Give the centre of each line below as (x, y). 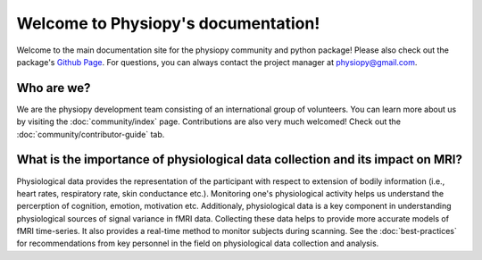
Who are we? (54, 88)
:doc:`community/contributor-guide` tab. (91, 134)
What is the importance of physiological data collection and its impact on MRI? (240, 159)
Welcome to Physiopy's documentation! (168, 23)
